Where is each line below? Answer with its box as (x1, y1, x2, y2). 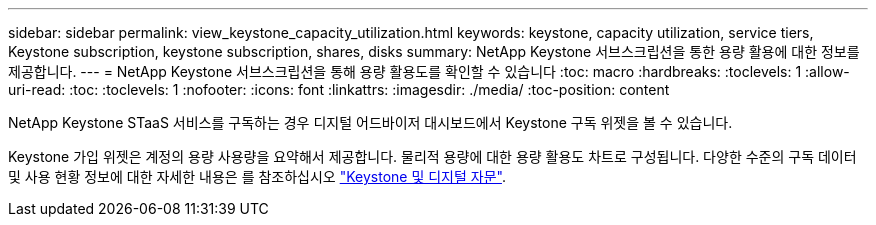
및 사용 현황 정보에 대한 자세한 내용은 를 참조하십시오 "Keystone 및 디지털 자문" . (8, 168, 506, 185)
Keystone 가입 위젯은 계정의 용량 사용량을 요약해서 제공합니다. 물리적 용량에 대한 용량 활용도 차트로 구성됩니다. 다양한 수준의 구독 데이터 (8, 148, 857, 165)
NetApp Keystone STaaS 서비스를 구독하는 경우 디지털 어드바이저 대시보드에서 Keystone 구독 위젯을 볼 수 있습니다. (8, 114, 733, 131)
